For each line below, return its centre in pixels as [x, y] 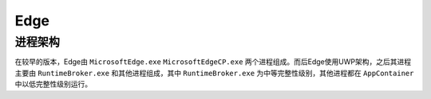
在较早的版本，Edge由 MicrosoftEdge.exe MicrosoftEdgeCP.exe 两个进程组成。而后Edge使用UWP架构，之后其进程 [213, 62]
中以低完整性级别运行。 [53, 84]
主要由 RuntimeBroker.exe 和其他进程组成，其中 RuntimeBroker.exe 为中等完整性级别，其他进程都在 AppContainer [214, 73]
